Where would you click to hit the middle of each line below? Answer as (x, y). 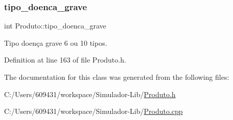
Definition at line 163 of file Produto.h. (65, 60)
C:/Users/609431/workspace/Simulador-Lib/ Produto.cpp (94, 111)
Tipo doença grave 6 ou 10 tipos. (56, 42)
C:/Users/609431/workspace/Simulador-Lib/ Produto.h (90, 94)
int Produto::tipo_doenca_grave (55, 26)
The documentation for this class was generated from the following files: (117, 77)
